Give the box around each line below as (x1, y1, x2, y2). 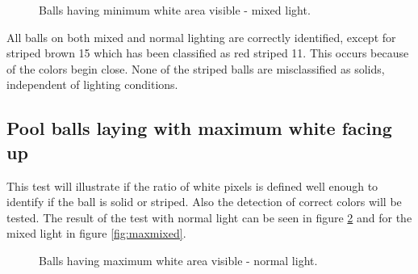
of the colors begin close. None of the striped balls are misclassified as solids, (6, 60, 385, 77)
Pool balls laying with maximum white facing (6, 116, 392, 141)
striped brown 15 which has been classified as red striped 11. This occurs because (6, 44, 409, 61)
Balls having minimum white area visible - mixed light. (39, 2, 311, 18)
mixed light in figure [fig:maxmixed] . (6, 225, 186, 242)
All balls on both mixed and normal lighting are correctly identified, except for (6, 28, 396, 45)
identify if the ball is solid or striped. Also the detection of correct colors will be (6, 193, 402, 210)
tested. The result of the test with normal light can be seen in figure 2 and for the (6, 209, 412, 226)
